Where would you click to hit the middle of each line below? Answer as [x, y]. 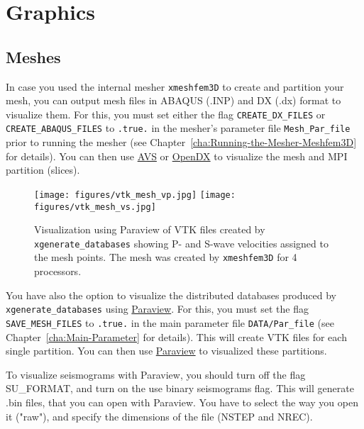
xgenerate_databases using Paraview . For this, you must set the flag [157, 309]
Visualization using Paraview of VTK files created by [150, 229]
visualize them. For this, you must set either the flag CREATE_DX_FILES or [166, 114]
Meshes [33, 56]
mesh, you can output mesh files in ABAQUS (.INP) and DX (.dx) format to [173, 100]
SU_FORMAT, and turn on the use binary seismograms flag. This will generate [180, 388]
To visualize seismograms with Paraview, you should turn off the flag [156, 374]
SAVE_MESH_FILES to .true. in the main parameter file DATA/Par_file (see [170, 322]
